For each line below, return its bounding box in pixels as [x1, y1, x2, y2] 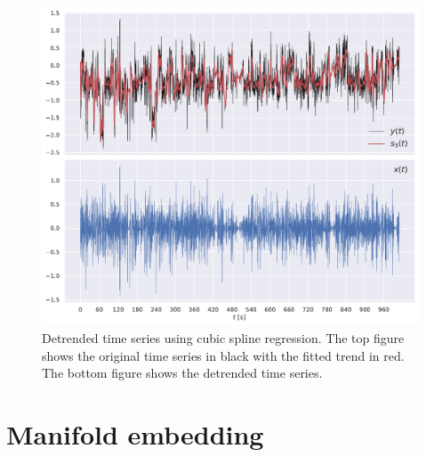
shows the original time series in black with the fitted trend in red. [42, 346, 405, 364]
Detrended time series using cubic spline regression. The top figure [42, 328, 405, 347]
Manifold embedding [6, 415, 264, 452]
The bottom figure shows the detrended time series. [42, 363, 323, 382]
